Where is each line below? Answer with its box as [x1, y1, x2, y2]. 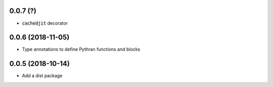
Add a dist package [22, 73, 63, 79]
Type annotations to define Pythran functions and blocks [22, 46, 141, 52]
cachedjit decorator [22, 20, 68, 26]
